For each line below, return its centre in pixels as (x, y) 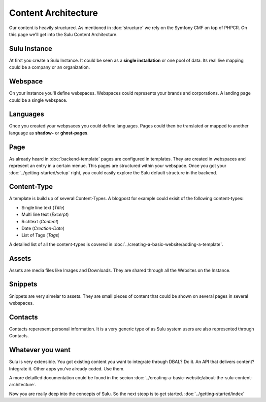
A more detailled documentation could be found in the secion (71, 377)
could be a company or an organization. (50, 67)
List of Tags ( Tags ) (41, 235)
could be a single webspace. (38, 100)
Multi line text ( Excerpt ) (45, 214)
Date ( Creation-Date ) (43, 228)
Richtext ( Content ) (40, 221)
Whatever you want (40, 350)
